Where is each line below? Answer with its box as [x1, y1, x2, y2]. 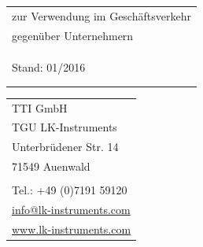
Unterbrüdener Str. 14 [12, 138, 119, 155]
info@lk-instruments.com [12, 201, 131, 217]
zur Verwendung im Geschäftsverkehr [12, 7, 191, 24]
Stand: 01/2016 [12, 59, 86, 76]
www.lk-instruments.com [12, 220, 131, 237]
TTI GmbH [12, 99, 68, 116]
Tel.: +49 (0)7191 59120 [12, 182, 127, 198]
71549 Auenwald [12, 158, 90, 175]
